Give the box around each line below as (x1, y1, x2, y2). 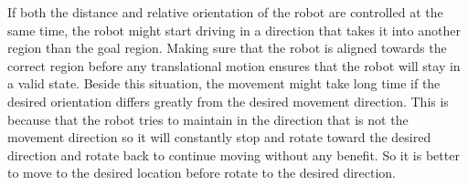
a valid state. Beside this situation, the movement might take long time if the (7, 74, 441, 93)
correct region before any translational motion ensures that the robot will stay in (7, 56, 461, 75)
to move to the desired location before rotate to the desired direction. (7, 163, 396, 182)
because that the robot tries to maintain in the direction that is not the (7, 109, 409, 128)
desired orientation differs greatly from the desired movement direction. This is (7, 91, 449, 110)
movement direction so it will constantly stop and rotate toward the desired (7, 128, 431, 147)
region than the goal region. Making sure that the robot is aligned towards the (7, 38, 447, 57)
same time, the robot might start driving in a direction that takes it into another (7, 20, 461, 39)
